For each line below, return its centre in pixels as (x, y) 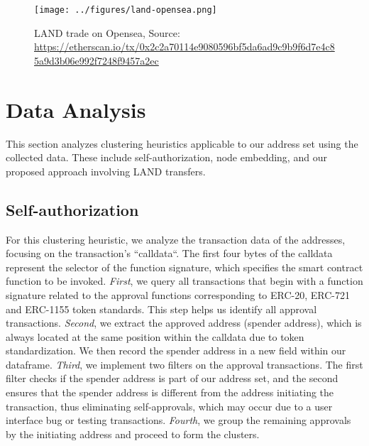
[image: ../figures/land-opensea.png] (126, 10)
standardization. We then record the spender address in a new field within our (176, 350)
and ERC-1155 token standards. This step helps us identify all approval (161, 309)
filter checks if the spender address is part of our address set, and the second (172, 378)
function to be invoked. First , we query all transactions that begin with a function (184, 281)
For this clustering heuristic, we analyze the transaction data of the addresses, (176, 239)
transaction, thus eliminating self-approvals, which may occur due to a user (169, 406)
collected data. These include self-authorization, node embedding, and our (166, 157)
